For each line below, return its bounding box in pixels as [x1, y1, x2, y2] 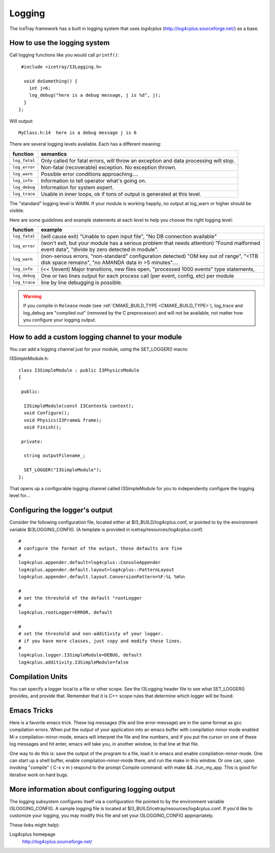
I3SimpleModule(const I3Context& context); [23, 403, 134, 409]
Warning [23, 293, 42, 299]
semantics [41, 150, 67, 157]
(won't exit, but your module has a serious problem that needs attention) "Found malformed [41, 239, 261, 246]
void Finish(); [23, 424, 62, 430]
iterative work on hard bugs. [9, 772, 69, 778]
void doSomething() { [23, 78, 78, 84]
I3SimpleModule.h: [9, 355, 49, 361]
